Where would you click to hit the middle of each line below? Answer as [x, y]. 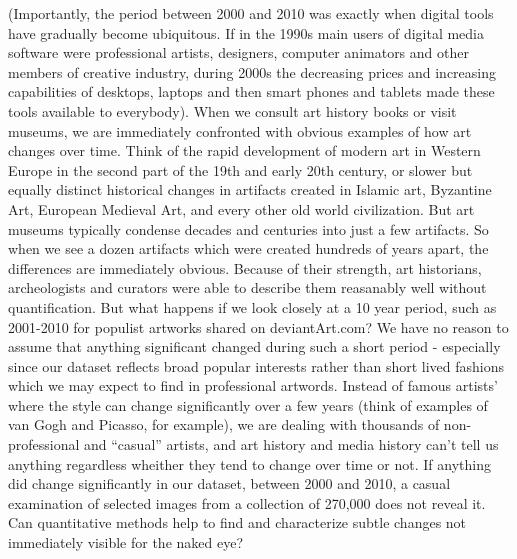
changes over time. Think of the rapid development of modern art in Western [244, 150]
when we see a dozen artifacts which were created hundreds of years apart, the [248, 248]
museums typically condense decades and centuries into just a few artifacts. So [248, 228]
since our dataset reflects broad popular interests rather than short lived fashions [256, 365]
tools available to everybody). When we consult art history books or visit [232, 110]
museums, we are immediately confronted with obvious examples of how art [240, 130]
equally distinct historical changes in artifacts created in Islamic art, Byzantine [250, 189]
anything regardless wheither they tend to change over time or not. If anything [249, 463]
